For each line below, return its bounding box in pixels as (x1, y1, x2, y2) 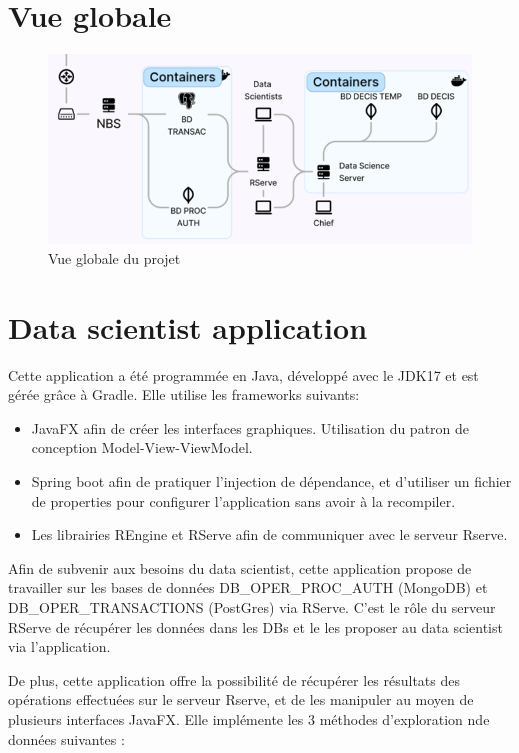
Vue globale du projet (48, 247, 181, 268)
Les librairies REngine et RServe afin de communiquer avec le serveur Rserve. (31, 524, 508, 545)
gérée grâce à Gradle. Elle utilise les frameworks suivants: (8, 384, 360, 405)
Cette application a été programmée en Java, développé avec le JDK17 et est (8, 364, 479, 385)
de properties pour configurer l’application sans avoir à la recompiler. (31, 490, 456, 511)
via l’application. (8, 636, 111, 657)
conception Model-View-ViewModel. (31, 437, 253, 458)
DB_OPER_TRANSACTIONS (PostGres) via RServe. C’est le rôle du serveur (8, 596, 496, 617)
